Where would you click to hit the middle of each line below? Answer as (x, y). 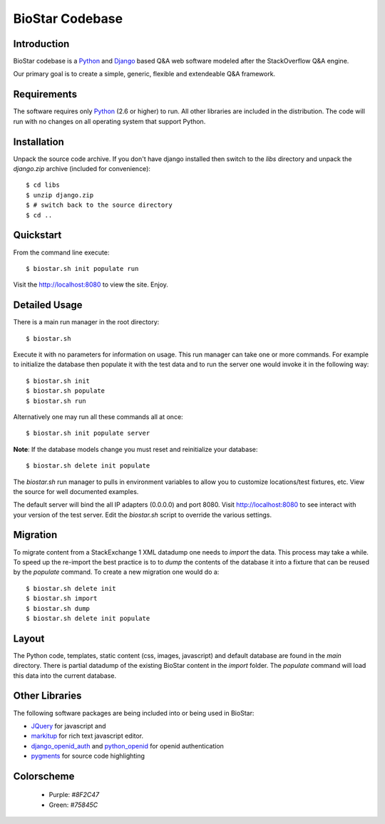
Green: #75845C (73, 805)
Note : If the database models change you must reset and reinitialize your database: (135, 449)
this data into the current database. (65, 675)
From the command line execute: (61, 252)
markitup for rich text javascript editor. (87, 736)
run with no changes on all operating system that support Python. (109, 121)
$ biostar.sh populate (66, 391)
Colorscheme (44, 776)
